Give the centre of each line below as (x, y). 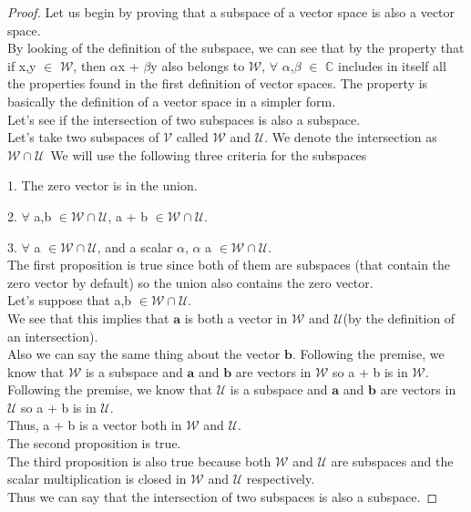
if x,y (22, 65)
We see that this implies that (88, 317)
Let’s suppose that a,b (70, 300)
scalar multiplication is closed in (97, 479)
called (192, 137)
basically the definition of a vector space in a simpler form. (172, 101)
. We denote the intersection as (351, 137)
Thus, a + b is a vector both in (95, 425)
